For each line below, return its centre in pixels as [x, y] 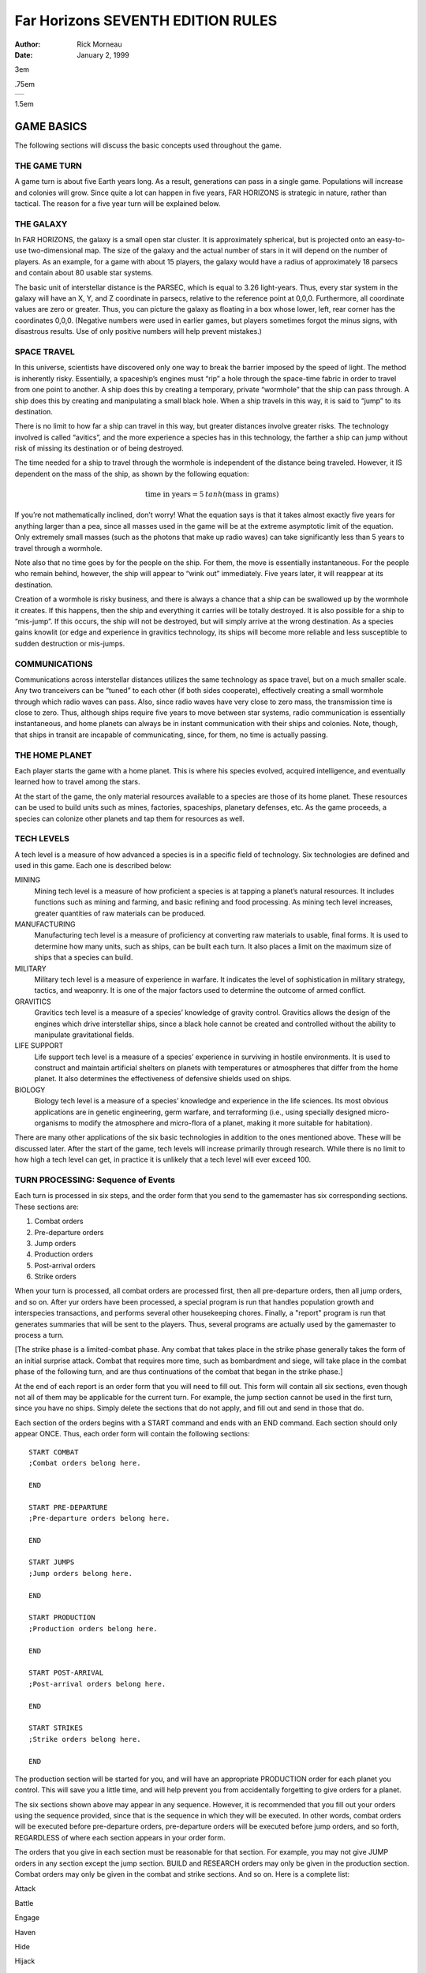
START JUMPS [52, 1562]
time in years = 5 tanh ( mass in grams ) [212, 494]
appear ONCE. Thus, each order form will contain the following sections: [132, 1434]
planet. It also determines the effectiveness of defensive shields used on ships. [163, 1079]
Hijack [25, 1961]
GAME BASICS [51, 126]
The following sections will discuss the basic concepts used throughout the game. [148, 145]
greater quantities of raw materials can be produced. [120, 913]
